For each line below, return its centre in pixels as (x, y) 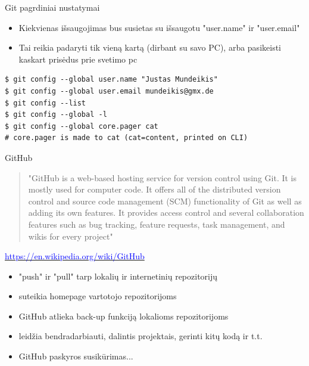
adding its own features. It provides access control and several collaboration (166, 213)
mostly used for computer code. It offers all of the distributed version (154, 189)
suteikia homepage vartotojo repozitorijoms (98, 296)
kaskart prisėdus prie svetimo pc (78, 59)
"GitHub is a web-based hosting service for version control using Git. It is (163, 177)
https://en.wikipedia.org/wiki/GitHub (75, 256)
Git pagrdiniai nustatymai (52, 7)
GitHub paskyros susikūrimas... (76, 356)
